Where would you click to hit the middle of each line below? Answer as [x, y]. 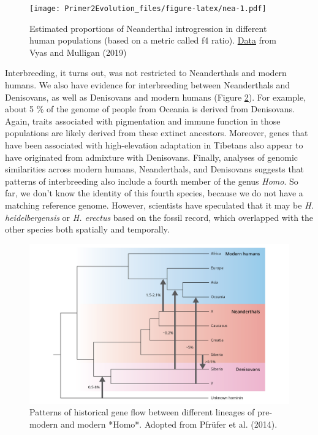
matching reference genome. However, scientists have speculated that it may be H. [159, 205]
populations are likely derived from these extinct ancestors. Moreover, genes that [157, 133]
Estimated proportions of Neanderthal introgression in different [148, 28]
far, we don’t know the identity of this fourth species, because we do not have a [154, 193]
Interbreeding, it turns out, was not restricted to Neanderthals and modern [146, 73]
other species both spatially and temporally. [87, 229]
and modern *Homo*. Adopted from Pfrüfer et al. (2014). [169, 424]
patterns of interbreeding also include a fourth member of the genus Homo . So [152, 181]
